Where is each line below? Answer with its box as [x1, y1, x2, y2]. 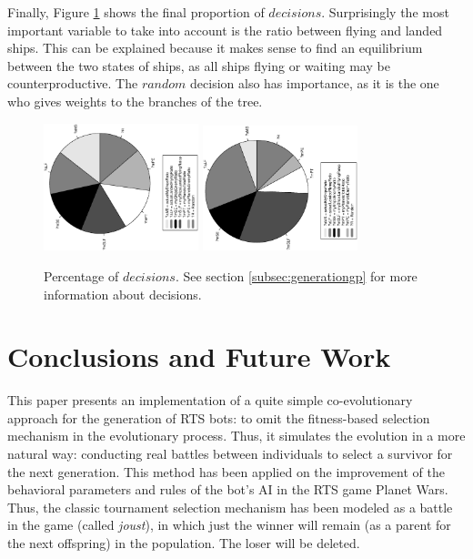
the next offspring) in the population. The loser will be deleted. [7, 534, 360, 553]
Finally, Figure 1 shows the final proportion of [7, 3, 265, 21]
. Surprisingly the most [321, 3, 449, 21]
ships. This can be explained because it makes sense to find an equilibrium [7, 38, 423, 57]
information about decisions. [44, 284, 202, 303]
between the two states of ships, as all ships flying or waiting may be [7, 56, 390, 75]
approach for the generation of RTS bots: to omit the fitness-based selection [7, 408, 430, 427]
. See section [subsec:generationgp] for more [175, 266, 418, 285]
